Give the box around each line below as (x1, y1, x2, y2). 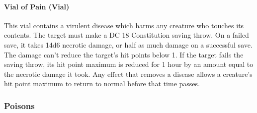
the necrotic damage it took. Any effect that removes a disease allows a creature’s (4, 68, 253, 79)
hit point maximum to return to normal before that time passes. (4, 78, 200, 89)
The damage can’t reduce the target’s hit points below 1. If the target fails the (4, 49, 244, 59)
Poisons (4, 99, 35, 112)
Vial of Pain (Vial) (4, 1, 70, 11)
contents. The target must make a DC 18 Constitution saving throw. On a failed (4, 30, 249, 40)
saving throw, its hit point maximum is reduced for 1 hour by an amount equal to (4, 59, 254, 69)
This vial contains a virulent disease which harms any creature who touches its (4, 20, 244, 30)
